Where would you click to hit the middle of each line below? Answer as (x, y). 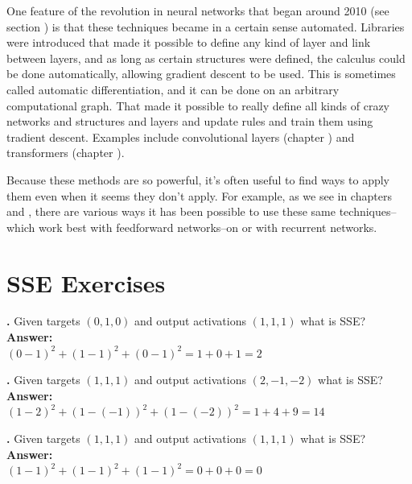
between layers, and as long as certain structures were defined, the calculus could (206, 58)
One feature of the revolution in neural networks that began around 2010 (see (198, 10)
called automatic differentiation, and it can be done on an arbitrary (173, 89)
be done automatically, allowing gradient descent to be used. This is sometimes (201, 74)
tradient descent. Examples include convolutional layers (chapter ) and (181, 137)
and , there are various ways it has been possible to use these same (171, 211)
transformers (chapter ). (66, 153)
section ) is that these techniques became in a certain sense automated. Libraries (206, 26)
